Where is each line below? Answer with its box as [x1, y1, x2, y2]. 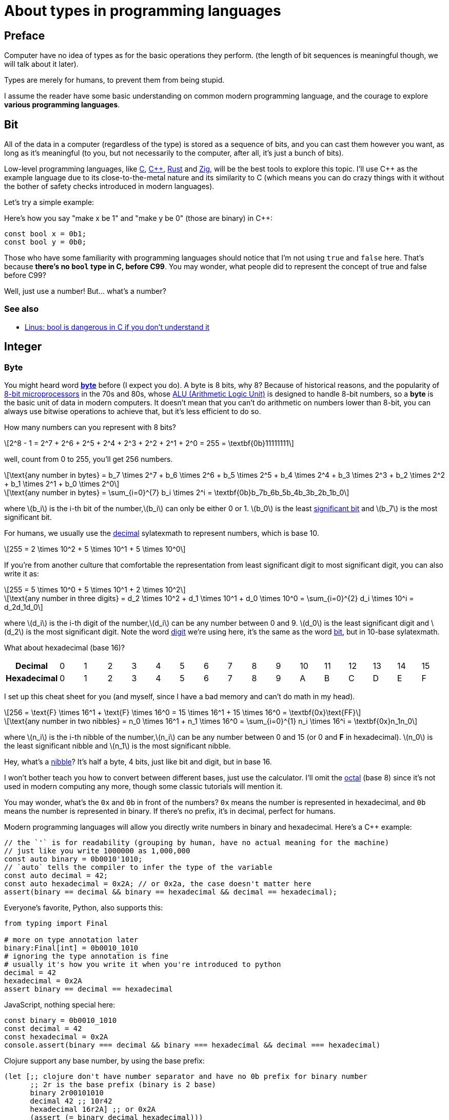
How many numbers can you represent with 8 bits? [4, 422, 177, 432]
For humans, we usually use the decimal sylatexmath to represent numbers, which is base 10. [4, 528, 319, 537]
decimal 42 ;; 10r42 [30, 1096, 112, 1105]
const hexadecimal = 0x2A [4, 1032, 108, 1041]
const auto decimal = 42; [4, 871, 108, 880]
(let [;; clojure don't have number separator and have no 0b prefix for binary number [4, 1072, 368, 1080]
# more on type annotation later [4, 935, 139, 944]
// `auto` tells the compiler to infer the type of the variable [4, 863, 272, 871]
